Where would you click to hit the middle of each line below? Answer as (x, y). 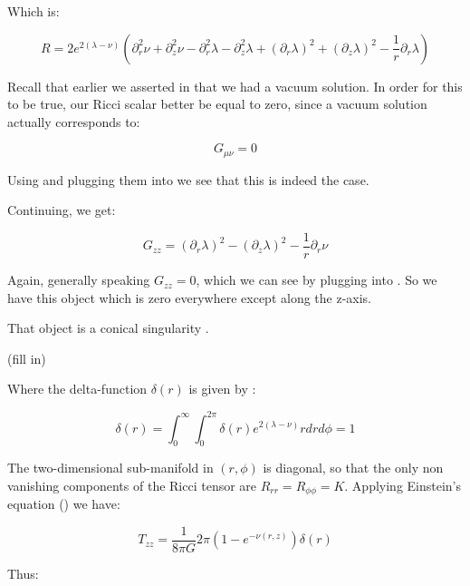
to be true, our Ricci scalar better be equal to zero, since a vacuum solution (217, 104)
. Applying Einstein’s (403, 485)
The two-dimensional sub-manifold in (110, 468)
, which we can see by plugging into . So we (317, 280)
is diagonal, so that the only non (353, 468)
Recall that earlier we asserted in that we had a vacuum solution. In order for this (235, 86)
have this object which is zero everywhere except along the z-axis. (190, 297)
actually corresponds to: (74, 121)
